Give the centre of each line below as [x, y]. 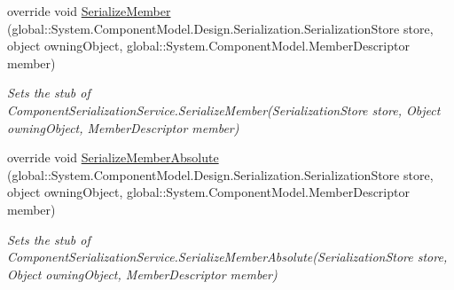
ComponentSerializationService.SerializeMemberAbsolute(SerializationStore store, [227, 257]
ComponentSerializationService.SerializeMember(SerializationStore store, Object [224, 110]
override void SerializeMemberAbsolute [113, 157]
